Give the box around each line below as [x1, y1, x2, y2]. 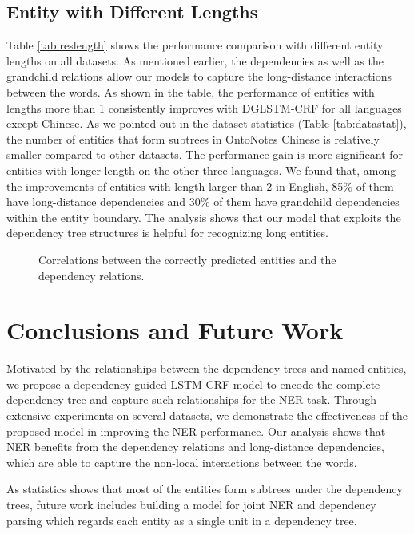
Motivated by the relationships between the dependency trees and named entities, [6, 360, 407, 377]
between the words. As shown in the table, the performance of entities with [6, 83, 375, 100]
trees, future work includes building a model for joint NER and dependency [6, 496, 376, 512]
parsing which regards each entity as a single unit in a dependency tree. [6, 512, 357, 528]
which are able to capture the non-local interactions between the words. [6, 453, 357, 470]
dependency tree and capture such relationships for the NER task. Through [6, 391, 376, 408]
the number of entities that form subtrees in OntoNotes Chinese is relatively [6, 130, 380, 147]
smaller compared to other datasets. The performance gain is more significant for [6, 146, 404, 163]
